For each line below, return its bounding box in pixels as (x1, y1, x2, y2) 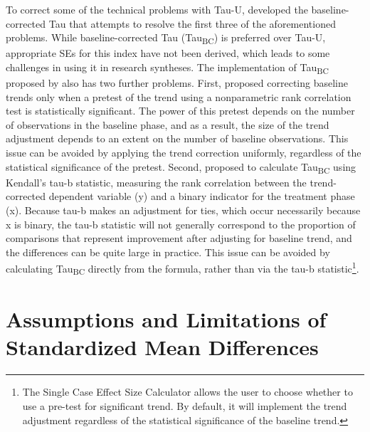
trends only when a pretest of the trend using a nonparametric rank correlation (6, 89, 351, 104)
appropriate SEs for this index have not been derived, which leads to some (6, 46, 330, 60)
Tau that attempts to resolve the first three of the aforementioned (48, 16, 336, 31)
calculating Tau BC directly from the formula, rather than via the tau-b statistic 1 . (6, 259, 359, 278)
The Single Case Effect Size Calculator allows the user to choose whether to (22, 384, 353, 399)
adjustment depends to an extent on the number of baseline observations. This (6, 131, 349, 146)
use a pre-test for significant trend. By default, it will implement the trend (22, 398, 347, 413)
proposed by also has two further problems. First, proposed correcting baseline (6, 75, 348, 90)
